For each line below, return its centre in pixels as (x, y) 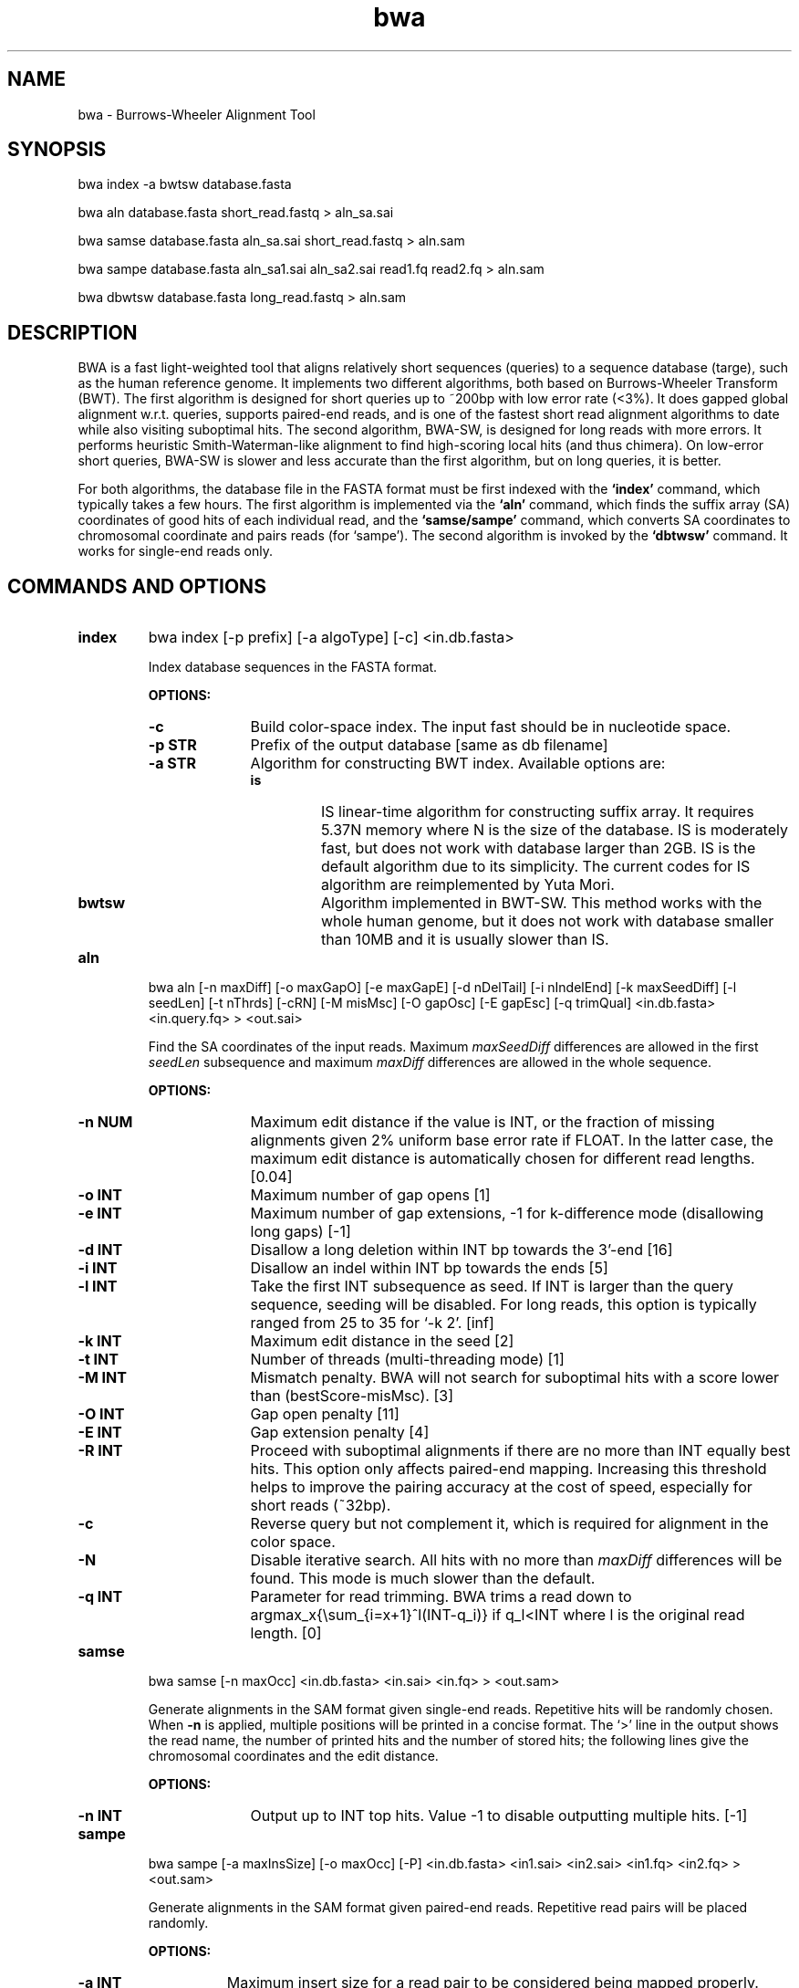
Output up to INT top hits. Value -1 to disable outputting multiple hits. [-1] (499, 1816)
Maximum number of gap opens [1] (370, 1195)
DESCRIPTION (73, 332)
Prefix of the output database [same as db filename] (429, 745)
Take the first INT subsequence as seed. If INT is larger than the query (492, 1287)
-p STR (172, 745)
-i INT (98, 1268)
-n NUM (105, 1122)
